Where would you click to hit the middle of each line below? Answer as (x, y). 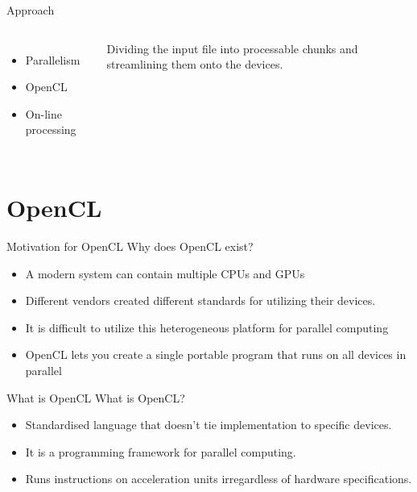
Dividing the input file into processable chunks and (232, 48)
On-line (43, 113)
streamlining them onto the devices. (195, 64)
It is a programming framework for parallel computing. (161, 451)
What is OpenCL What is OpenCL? (96, 397)
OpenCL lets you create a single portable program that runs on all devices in (216, 354)
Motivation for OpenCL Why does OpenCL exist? (130, 246)
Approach (31, 10)
